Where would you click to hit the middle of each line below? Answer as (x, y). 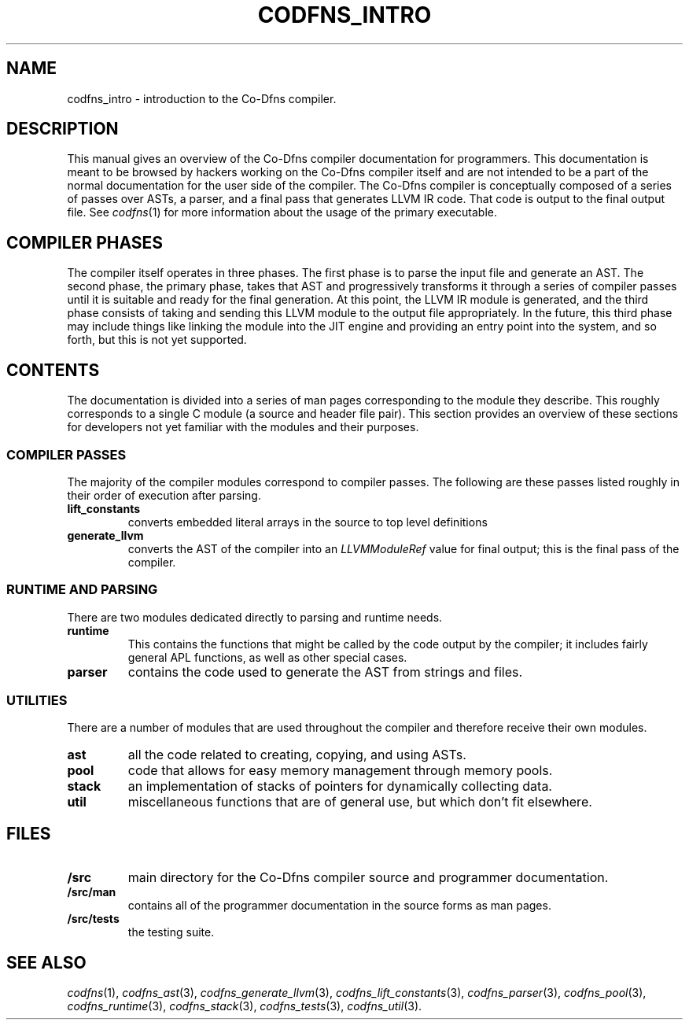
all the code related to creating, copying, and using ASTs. (297, 755)
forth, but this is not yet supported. (157, 340)
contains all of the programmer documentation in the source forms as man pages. (339, 906)
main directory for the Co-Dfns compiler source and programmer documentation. (368, 878)
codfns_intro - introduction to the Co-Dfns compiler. (202, 98)
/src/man (92, 892)
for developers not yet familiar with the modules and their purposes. (243, 427)
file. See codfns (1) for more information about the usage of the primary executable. (282, 212)
